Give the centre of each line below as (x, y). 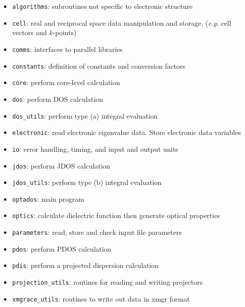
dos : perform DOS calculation (57, 99)
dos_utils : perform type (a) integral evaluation (85, 115)
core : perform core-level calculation (66, 82)
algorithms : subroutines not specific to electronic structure (102, 6)
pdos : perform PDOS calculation (62, 248)
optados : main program (48, 198)
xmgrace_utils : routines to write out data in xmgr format (101, 298)
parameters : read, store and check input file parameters (97, 232)
